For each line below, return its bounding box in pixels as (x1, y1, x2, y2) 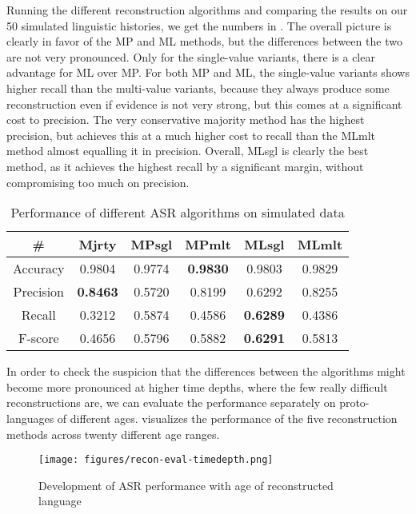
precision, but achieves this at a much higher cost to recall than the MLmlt (6, 126, 376, 143)
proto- (339, 394, 370, 411)
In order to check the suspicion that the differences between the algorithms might (6, 363, 406, 380)
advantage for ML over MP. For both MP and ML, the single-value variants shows (6, 64, 410, 81)
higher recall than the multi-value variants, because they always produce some (6, 79, 390, 96)
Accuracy (13, 259, 65, 278)
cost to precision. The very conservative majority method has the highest (6, 111, 365, 128)
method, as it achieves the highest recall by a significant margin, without (6, 157, 364, 174)
